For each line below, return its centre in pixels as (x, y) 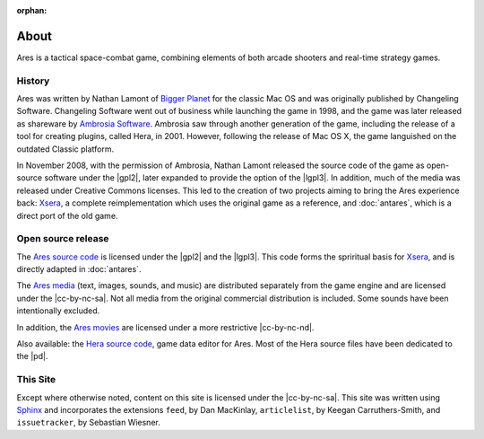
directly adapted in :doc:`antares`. (79, 269)
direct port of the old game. (67, 215)
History (33, 81)
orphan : (32, 10)
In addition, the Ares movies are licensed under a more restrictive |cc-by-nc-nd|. (165, 327)
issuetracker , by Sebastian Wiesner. (88, 423)
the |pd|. (32, 356)
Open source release (63, 239)
